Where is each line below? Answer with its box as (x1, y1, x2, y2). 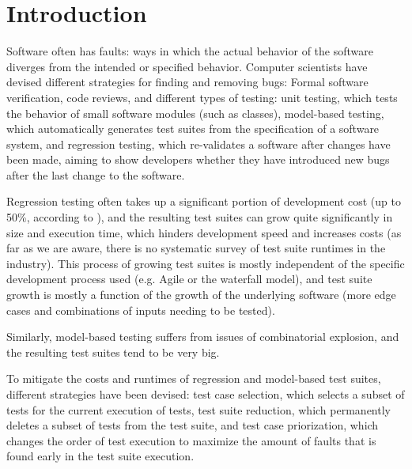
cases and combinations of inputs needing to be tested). (6, 301, 275, 318)
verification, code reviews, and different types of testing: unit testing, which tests (6, 89, 398, 105)
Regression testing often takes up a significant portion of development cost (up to (6, 193, 401, 210)
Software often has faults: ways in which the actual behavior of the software (6, 43, 373, 59)
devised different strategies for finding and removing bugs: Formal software (6, 74, 369, 90)
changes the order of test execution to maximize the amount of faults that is (6, 432, 376, 448)
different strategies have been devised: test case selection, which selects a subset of (6, 386, 405, 402)
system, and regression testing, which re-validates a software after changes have (6, 135, 391, 152)
